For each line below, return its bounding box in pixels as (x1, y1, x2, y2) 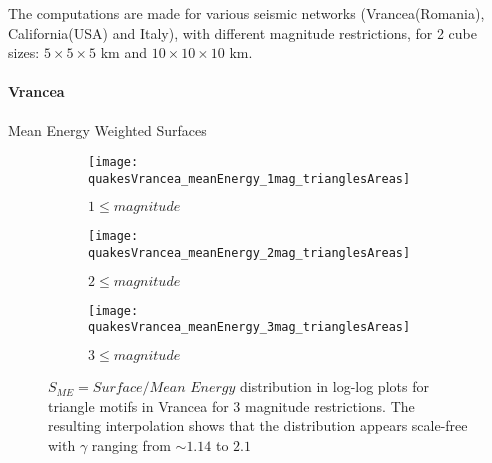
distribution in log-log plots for (240, 376, 429, 397)
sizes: (8, 42, 40, 63)
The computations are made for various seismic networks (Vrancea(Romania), (8, 3, 485, 23)
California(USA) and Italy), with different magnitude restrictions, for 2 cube (8, 22, 478, 43)
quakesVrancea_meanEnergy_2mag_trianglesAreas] (88, 246, 411, 261)
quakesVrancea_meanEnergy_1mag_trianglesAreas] (88, 171, 411, 186)
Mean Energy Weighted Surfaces (8, 119, 207, 140)
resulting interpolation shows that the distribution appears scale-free (48, 415, 468, 436)
